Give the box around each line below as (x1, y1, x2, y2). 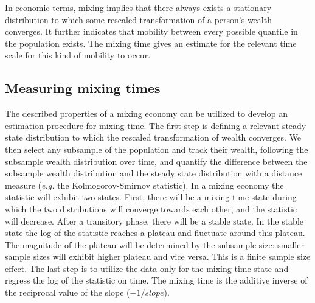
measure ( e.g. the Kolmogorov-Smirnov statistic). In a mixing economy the (5, 178, 284, 191)
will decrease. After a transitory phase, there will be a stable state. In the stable (5, 214, 304, 227)
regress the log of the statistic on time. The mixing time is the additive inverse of (5, 274, 308, 287)
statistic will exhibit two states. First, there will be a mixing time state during (5, 190, 297, 203)
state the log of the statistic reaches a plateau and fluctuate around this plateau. (5, 226, 305, 239)
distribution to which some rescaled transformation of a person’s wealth (5, 13, 272, 26)
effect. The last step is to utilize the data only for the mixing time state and (5, 262, 289, 274)
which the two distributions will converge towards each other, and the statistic (5, 202, 297, 215)
